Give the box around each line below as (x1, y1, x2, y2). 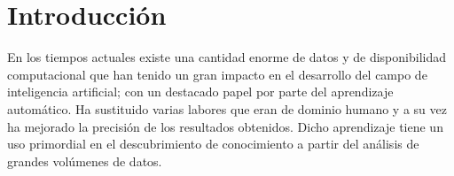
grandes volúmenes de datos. (7, 151, 162, 170)
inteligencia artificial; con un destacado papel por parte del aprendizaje (7, 82, 394, 101)
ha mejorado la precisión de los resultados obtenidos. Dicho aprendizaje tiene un (7, 117, 443, 135)
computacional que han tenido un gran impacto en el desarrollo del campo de (7, 65, 427, 83)
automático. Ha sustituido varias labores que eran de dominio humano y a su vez (7, 99, 447, 118)
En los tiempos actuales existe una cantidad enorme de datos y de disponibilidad (7, 48, 446, 66)
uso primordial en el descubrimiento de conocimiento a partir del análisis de (7, 134, 419, 153)
